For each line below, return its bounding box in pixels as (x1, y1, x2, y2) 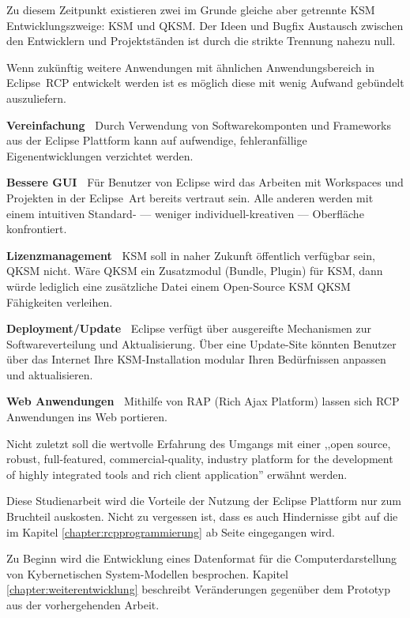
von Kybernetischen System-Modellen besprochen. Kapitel (6, 565, 288, 582)
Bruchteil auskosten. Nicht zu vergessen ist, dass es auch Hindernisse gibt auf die (6, 508, 398, 525)
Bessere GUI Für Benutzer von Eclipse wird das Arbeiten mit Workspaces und (6, 174, 404, 190)
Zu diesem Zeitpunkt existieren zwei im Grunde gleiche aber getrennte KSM (6, 2, 375, 17)
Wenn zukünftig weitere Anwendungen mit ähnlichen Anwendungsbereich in (6, 58, 375, 75)
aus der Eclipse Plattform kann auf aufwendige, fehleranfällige (6, 132, 307, 149)
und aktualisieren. (6, 366, 93, 382)
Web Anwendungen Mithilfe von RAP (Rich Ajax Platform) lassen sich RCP (6, 393, 400, 409)
